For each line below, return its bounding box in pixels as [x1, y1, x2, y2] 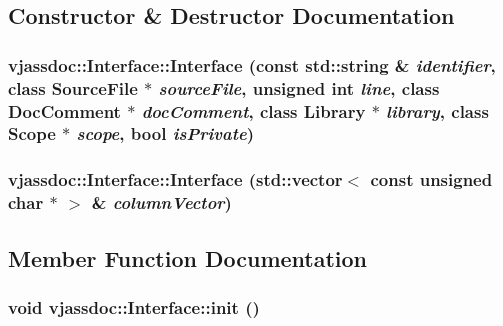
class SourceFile [8, 75, 138, 100]
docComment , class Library [141, 98, 366, 123]
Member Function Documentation [8, 242, 368, 273]
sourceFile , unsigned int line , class [158, 75, 440, 100]
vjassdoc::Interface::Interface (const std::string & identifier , [8, 52, 496, 77]
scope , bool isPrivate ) [76, 121, 255, 146]
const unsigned [370, 167, 493, 192]
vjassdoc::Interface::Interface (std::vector [8, 167, 343, 192]
